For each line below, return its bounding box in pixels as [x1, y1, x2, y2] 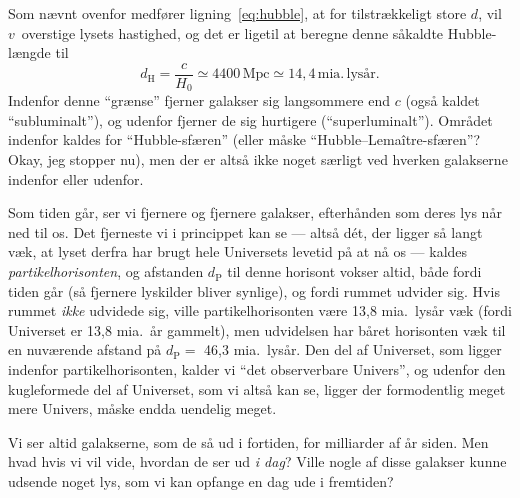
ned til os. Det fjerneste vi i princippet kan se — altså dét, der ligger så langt [8, 221, 483, 242]
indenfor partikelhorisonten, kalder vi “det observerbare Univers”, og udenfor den [8, 359, 506, 380]
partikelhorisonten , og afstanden [8, 261, 204, 282]
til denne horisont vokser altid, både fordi [227, 261, 482, 282]
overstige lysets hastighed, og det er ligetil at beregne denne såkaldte [21, 22, 444, 43]
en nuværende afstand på [8, 339, 162, 360]
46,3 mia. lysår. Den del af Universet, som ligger [204, 339, 502, 360]
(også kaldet [405, 90, 480, 111]
